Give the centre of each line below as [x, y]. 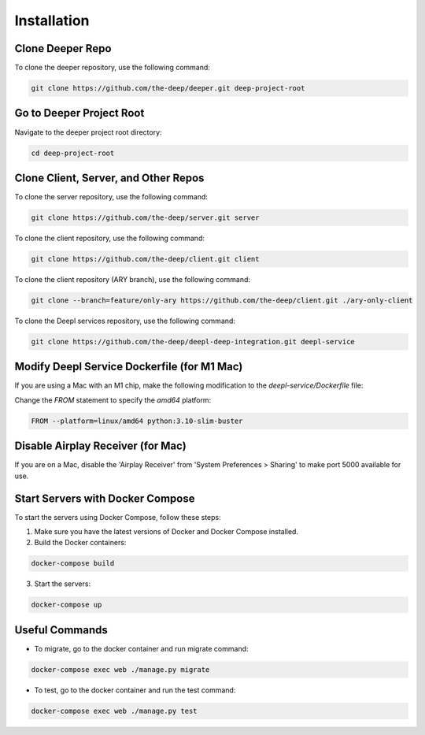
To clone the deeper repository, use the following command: [112, 68]
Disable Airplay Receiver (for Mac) [100, 446]
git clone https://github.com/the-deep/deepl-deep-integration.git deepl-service [193, 342]
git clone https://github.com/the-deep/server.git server [145, 218]
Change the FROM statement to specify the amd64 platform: [113, 400]
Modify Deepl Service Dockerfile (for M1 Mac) [129, 367]
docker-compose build [73, 564]
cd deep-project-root [73, 153]
